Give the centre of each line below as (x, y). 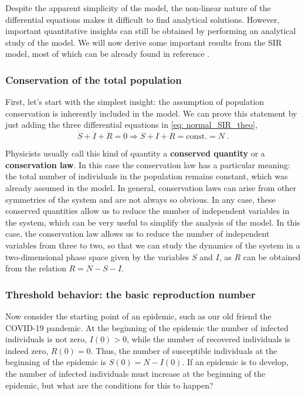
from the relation (36, 268)
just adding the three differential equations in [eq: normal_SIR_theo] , (131, 125)
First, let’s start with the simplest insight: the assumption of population (135, 102)
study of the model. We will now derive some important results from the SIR (144, 42)
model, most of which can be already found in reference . (108, 54)
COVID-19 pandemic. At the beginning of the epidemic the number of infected (147, 327)
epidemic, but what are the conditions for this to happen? (109, 385)
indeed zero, (27, 350)
